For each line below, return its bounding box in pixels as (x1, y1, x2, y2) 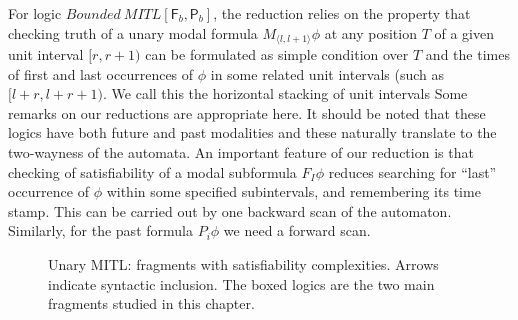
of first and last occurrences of (8, 63, 194, 84)
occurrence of (8, 181, 89, 202)
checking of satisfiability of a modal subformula (8, 161, 297, 182)
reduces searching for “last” (328, 161, 497, 182)
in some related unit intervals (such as (210, 63, 445, 84)
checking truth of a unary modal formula (8, 22, 258, 43)
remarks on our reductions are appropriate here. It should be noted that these (8, 102, 486, 123)
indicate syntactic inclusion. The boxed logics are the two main (48, 273, 435, 294)
